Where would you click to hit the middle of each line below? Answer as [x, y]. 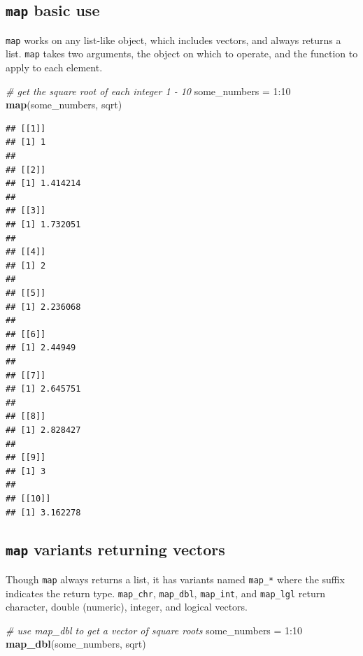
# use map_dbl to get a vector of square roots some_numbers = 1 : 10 [154, 630]
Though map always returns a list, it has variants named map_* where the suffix [175, 579]
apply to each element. [54, 67]
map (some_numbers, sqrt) [64, 105]
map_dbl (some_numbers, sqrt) [76, 644]
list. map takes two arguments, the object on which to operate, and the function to [182, 54]
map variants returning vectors [115, 549]
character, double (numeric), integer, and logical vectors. [127, 607]
